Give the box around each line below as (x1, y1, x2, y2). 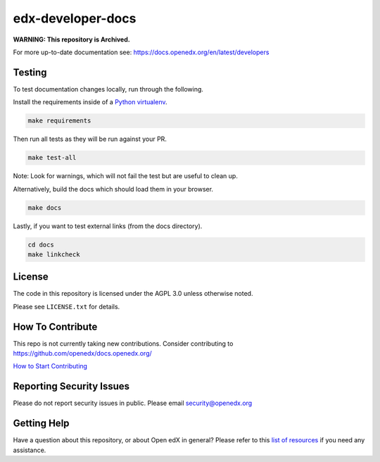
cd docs (27, 240, 54, 249)
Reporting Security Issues (13, 380, 130, 392)
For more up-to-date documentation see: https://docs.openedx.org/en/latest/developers (13, 48, 270, 56)
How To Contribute (13, 320, 98, 332)
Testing (13, 66, 47, 78)
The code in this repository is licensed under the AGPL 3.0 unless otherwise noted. (13, 289, 253, 298)
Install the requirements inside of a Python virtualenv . (13, 98, 168, 106)
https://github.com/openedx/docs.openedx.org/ (13, 349, 153, 358)
